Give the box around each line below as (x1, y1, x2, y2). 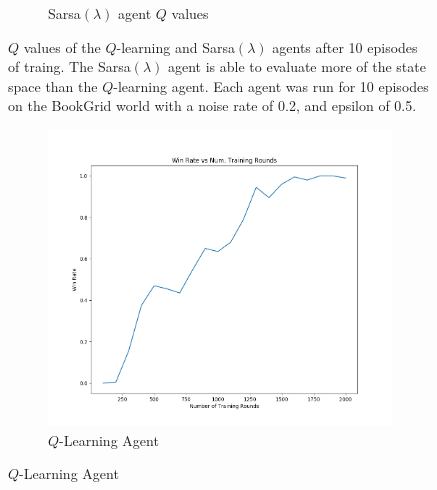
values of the (23, 36, 101, 57)
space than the (8, 75, 98, 96)
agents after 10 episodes (272, 36, 418, 57)
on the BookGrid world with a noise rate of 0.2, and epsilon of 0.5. (8, 95, 417, 116)
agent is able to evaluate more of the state (167, 56, 426, 77)
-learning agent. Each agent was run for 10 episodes (113, 75, 429, 96)
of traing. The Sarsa (8, 56, 131, 77)
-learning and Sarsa (116, 36, 235, 57)
